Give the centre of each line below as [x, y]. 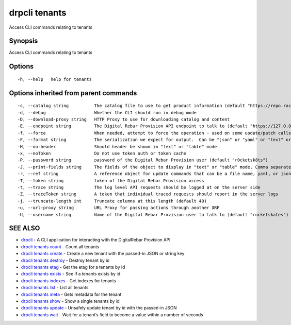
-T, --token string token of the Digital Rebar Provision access [111, 180]
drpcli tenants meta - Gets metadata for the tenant [71, 294]
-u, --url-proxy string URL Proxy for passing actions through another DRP [119, 208]
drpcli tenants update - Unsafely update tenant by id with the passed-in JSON [99, 308]
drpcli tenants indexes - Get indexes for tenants [69, 281]
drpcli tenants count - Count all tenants [60, 247]
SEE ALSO [24, 228]
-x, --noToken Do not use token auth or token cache [102, 153]
